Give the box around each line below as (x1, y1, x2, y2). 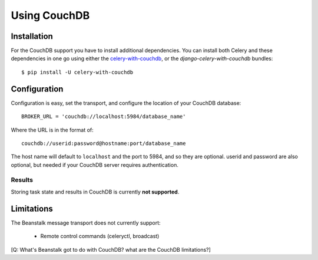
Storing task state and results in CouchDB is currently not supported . (11, 188, 180, 195)
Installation (11, 31, 53, 41)
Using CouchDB (11, 9, 90, 22)
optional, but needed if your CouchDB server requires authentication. (11, 161, 179, 168)
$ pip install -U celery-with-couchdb (21, 68, 134, 75)
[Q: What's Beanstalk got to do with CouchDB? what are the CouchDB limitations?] (11, 246, 211, 253)
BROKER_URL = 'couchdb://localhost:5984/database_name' (21, 113, 186, 120)
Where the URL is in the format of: (11, 126, 94, 133)
